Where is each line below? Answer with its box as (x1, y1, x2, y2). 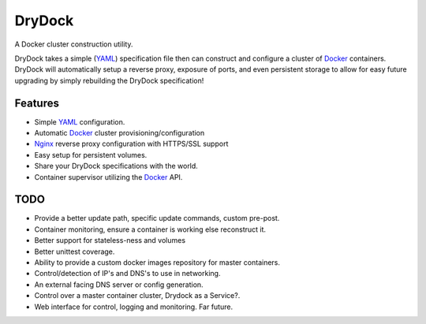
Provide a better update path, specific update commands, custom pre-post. (34, 214, 280, 223)
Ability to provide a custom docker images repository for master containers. (34, 258, 280, 267)
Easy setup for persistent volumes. (34, 150, 148, 159)
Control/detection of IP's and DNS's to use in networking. (34, 269, 221, 278)
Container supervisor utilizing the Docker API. (34, 172, 183, 181)
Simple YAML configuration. (34, 117, 125, 126)
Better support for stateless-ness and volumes (34, 236, 185, 245)
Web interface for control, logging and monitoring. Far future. (34, 302, 233, 311)
